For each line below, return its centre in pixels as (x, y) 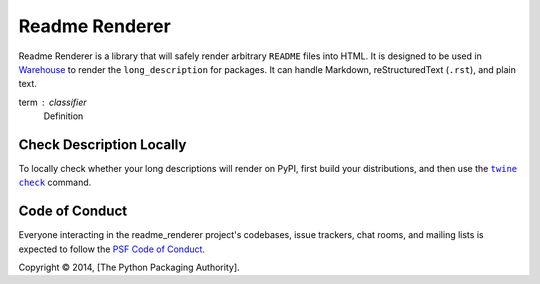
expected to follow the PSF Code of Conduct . (111, 249)
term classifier (52, 102)
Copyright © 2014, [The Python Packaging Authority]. (129, 267)
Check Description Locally (102, 144)
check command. (55, 182)
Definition (63, 116)
